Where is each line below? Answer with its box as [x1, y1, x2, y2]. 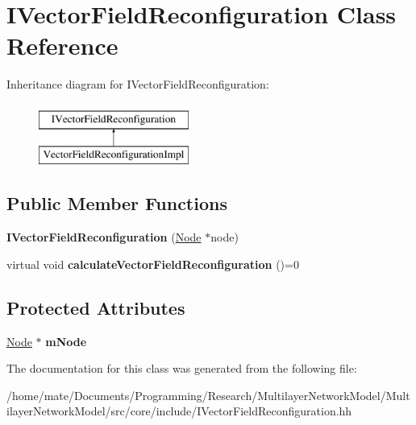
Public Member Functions [6, 191, 227, 216]
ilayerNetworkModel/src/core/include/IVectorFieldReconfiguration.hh [6, 402, 352, 419]
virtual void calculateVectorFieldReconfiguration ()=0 [6, 255, 299, 272]
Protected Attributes [6, 295, 185, 320]
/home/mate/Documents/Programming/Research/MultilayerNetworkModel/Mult [6, 386, 410, 403]
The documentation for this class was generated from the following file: [6, 360, 357, 377]
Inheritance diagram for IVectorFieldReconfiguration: [6, 76, 269, 93]
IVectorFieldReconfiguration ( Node [6, 229, 202, 246]
